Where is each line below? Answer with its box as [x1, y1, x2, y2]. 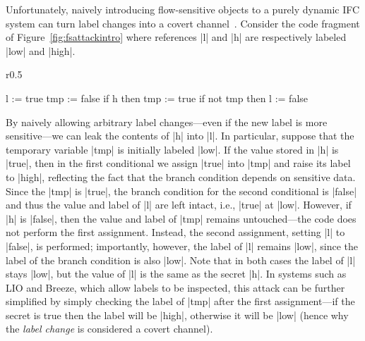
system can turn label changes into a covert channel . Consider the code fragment [6, 15, 360, 30]
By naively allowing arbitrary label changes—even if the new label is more [6, 114, 328, 129]
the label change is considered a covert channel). [6, 321, 213, 336]
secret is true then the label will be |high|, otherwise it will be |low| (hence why [6, 307, 349, 322]
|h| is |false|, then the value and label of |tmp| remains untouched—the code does [6, 211, 357, 225]
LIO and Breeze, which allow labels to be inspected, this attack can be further [6, 280, 345, 294]
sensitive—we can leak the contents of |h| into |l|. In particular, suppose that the [6, 128, 354, 143]
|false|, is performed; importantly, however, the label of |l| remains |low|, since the [6, 238, 359, 253]
